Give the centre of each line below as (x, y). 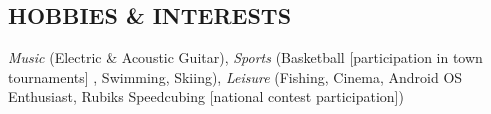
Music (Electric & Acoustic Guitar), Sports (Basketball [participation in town (245, 57)
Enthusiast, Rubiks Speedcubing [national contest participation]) (206, 96)
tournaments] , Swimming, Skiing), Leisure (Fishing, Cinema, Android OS (235, 76)
